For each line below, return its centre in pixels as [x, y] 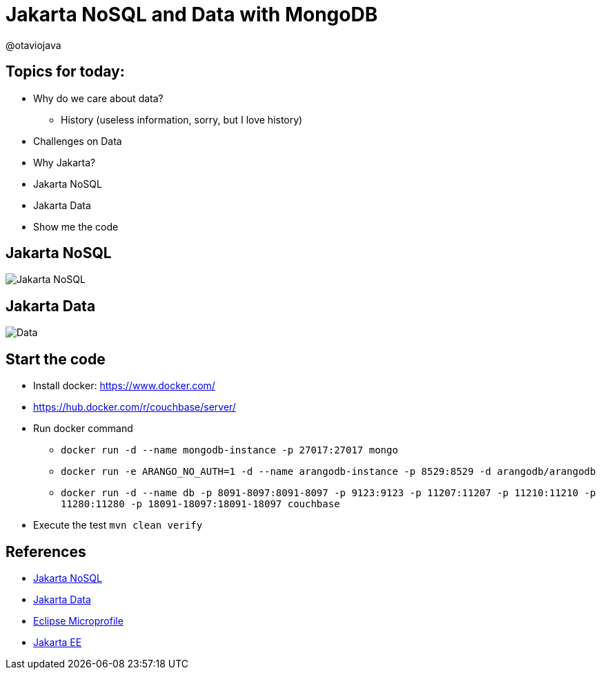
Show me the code [76, 226]
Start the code [56, 359]
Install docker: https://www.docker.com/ [124, 386]
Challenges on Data [78, 141]
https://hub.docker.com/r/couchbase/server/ [135, 407]
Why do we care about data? [98, 98]
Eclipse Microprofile [78, 620]
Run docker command [83, 429]
